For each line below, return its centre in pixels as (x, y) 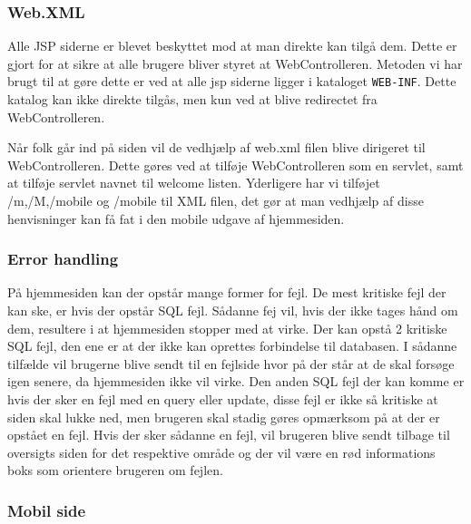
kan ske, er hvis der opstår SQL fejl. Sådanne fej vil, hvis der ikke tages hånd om (233, 311)
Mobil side (47, 510)
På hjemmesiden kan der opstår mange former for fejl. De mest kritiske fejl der (227, 292)
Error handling (63, 259)
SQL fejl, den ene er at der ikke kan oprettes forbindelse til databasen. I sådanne (232, 346)
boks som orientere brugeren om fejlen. (115, 470)
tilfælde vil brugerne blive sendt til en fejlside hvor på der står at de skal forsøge (231, 363)
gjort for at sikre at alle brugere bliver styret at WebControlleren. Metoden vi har (235, 63)
